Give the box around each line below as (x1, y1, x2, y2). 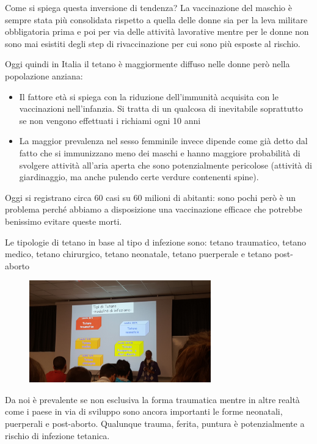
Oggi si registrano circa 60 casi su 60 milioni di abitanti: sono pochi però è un (5, 191, 296, 203)
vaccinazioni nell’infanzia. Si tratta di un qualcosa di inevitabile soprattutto (19, 102, 303, 115)
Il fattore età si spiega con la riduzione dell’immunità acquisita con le (19, 90, 279, 103)
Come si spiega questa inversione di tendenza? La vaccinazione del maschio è (5, 1, 292, 13)
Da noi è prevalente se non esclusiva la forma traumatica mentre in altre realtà (5, 393, 300, 406)
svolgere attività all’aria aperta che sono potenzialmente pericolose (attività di (19, 158, 312, 171)
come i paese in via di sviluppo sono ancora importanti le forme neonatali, (5, 405, 283, 418)
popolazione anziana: (5, 69, 83, 82)
